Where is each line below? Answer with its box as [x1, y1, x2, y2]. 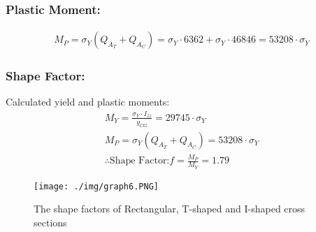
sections [34, 215, 67, 229]
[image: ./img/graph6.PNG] [34, 181, 159, 191]
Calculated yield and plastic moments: [6, 94, 170, 109]
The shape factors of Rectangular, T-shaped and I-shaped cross [34, 201, 306, 216]
